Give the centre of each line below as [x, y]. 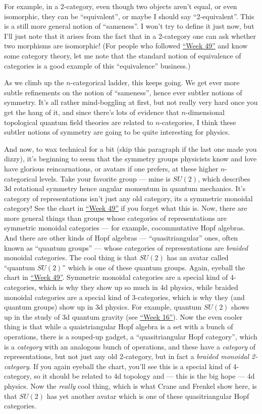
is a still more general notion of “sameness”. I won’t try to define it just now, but [129, 26]
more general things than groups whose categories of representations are [115, 218]
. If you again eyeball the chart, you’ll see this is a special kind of [130, 366]
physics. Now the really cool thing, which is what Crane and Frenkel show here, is [130, 386]
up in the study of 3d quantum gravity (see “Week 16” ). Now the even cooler [123, 316]
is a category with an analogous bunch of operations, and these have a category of [130, 346]
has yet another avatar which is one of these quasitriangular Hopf [148, 396]
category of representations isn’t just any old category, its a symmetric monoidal [128, 198]
